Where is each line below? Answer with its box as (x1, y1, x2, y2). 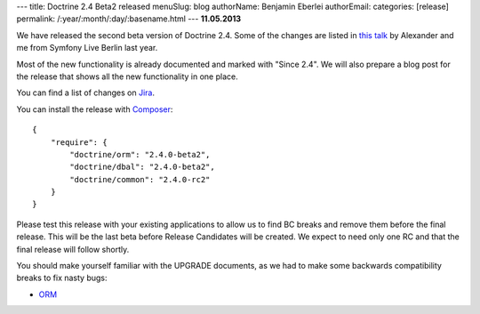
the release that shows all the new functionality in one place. (16, 71, 239, 82)
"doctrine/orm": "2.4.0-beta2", (69, 149, 211, 159)
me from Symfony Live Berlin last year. (16, 43, 158, 53)
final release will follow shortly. (16, 244, 130, 254)
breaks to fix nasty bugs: (16, 272, 108, 284)
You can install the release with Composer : (16, 103, 173, 115)
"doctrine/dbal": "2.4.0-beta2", (69, 162, 215, 173)
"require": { (50, 137, 108, 147)
